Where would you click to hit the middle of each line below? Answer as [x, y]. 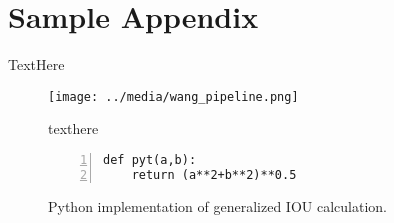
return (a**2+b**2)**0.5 [214, 174]
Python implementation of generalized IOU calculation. [217, 205]
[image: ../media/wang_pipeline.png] [173, 96]
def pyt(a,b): [150, 159]
